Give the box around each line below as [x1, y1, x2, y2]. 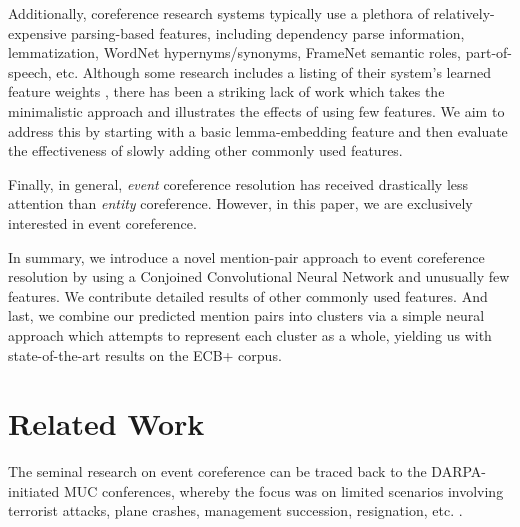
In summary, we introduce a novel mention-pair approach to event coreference [8, 246, 485, 267]
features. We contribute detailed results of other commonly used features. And [8, 285, 488, 306]
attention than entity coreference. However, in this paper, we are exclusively [8, 193, 473, 214]
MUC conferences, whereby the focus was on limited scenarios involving [64, 480, 504, 501]
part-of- [465, 42, 512, 63]
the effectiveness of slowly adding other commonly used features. [8, 140, 403, 161]
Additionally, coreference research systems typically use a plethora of [8, 3, 429, 23]
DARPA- [431, 461, 487, 482]
